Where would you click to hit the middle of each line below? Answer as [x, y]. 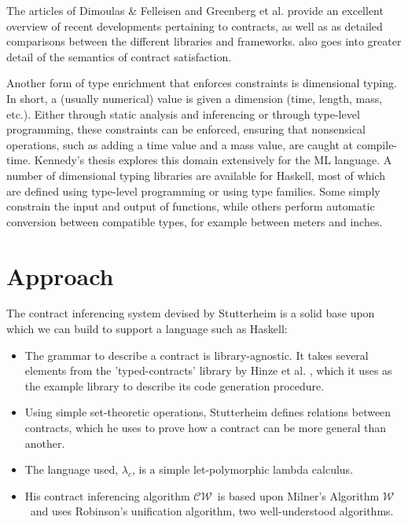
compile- [377, 144]
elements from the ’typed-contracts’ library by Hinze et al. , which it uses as [208, 370]
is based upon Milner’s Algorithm [298, 495]
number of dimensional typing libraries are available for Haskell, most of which [196, 175]
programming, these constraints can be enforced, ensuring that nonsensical [186, 129]
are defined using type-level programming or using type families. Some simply [193, 191]
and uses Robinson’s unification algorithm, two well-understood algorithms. [212, 511]
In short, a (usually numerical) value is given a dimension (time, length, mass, [195, 98]
